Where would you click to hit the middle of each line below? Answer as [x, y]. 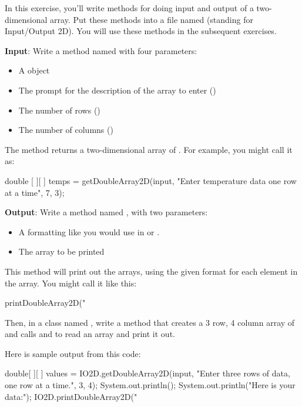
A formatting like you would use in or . [89, 231]
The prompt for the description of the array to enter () [117, 90]
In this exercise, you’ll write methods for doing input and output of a [129, 8]
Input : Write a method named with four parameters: [101, 50]
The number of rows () [59, 110]
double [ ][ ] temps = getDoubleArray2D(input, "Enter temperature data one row [151, 180]
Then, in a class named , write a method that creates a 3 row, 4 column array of [150, 322]
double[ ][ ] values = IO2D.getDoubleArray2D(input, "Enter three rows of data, [147, 373]
